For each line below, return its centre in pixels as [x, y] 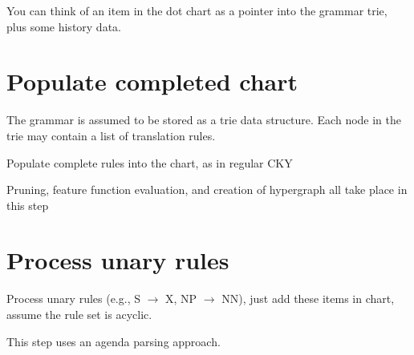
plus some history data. [64, 26]
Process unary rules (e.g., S [73, 299]
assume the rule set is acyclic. [79, 314]
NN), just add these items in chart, [308, 299]
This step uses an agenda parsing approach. [114, 341]
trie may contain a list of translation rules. [111, 135]
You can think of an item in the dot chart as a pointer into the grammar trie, [197, 10]
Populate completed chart [152, 81]
